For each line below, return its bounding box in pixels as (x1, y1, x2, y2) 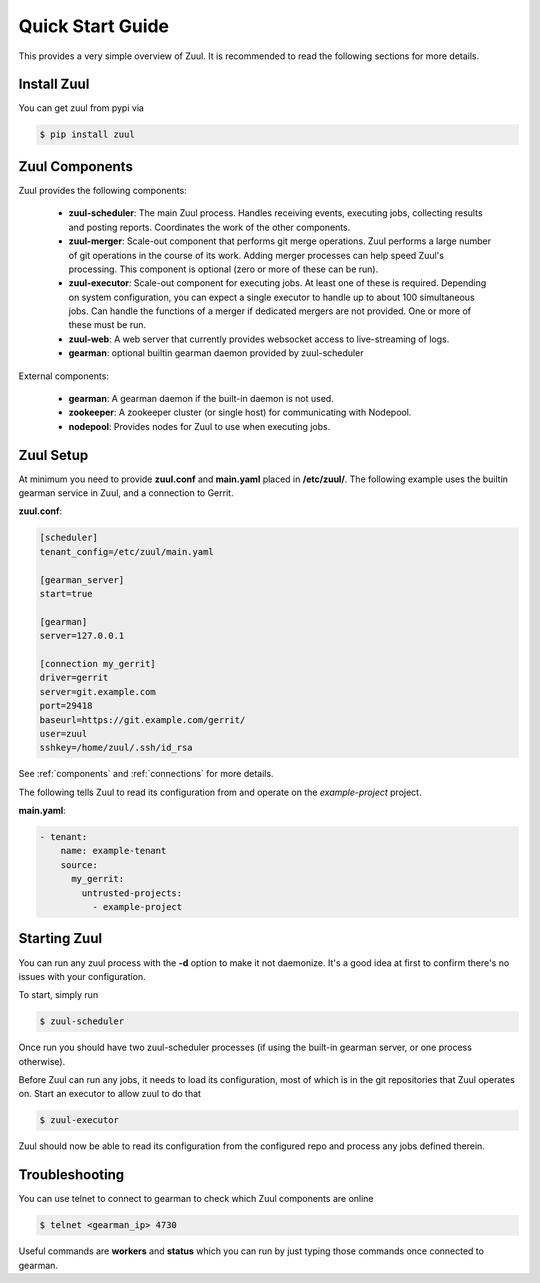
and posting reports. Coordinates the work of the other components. (68, 221, 351, 233)
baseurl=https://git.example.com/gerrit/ (39, 714, 246, 725)
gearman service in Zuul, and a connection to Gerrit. (18, 487, 234, 499)
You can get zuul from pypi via (18, 102, 145, 114)
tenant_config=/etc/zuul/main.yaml (39, 546, 214, 557)
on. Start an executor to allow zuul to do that (18, 1088, 202, 1100)
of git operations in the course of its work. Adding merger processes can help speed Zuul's (68, 249, 445, 261)
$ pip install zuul (39, 129, 135, 140)
